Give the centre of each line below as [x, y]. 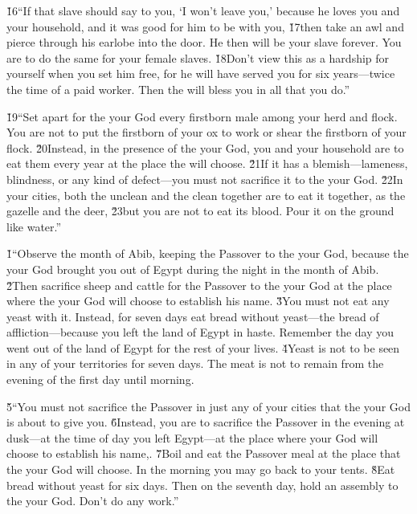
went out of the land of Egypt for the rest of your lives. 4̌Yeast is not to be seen [203, 347]
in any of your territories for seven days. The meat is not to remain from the [195, 363]
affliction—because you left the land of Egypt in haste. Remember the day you [200, 332]
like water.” [34, 226]
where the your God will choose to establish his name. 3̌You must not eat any [198, 301]
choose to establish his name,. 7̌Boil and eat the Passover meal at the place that [204, 453]
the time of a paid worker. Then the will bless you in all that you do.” [178, 89]
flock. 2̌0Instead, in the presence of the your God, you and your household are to [205, 147]
